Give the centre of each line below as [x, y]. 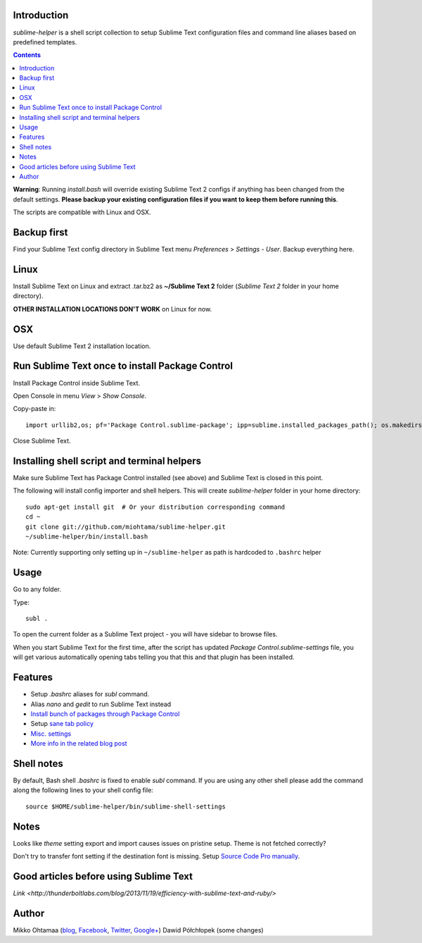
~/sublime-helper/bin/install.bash [87, 536]
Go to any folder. [37, 589]
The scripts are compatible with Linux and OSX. [82, 212]
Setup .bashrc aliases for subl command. [90, 694]
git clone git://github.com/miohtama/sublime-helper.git [126, 526]
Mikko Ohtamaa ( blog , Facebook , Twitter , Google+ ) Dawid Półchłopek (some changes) [138, 930]
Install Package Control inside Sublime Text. [77, 383]
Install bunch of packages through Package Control [105, 714]
